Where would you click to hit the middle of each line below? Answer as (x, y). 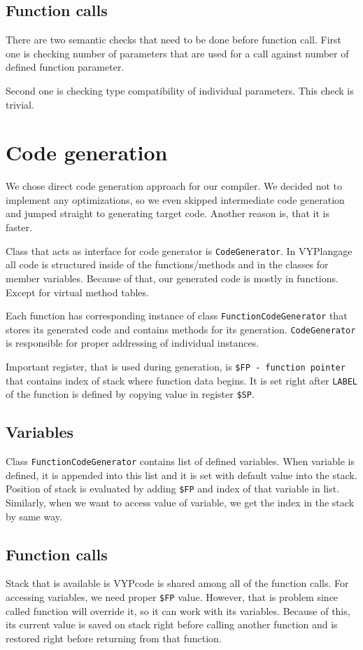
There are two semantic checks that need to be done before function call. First (174, 40)
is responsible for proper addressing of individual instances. (133, 343)
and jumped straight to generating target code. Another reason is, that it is (168, 213)
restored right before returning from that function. (114, 638)
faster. (19, 227)
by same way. (34, 516)
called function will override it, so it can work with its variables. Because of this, (178, 610)
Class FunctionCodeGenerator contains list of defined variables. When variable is (180, 461)
